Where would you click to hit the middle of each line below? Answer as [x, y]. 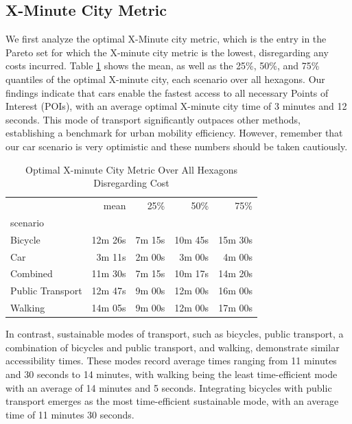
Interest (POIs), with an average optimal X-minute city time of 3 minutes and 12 [176, 106]
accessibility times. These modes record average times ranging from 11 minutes [171, 361]
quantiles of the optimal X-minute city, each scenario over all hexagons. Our [165, 79]
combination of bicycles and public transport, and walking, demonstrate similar [173, 347]
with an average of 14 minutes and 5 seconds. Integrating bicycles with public [169, 387]
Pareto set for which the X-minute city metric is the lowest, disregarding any [167, 52]
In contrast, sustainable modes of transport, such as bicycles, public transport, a [175, 334]
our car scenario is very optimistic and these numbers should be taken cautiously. [177, 146]
